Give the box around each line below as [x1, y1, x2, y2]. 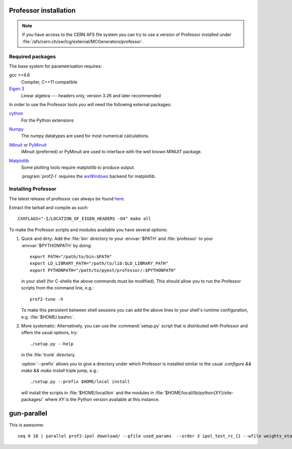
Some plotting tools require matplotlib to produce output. [21, 164, 135, 170]
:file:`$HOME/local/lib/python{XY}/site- [155, 390, 234, 395]
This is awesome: [9, 422, 44, 428]
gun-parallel [9, 409, 47, 417]
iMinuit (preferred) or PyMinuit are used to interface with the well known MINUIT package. [21, 149, 202, 155]
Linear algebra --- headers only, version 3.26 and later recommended [21, 92, 161, 98]
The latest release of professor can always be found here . [9, 196, 125, 201]
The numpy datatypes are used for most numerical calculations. [21, 133, 149, 139]
